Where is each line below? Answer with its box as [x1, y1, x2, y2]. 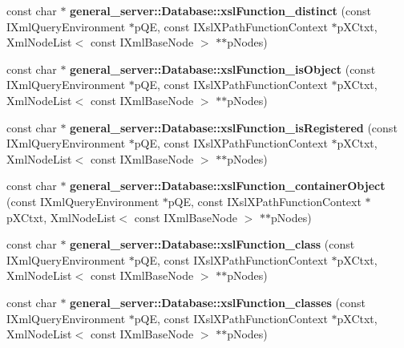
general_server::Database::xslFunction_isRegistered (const [70, 119, 398, 136]
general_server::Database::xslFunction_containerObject [70, 177, 386, 194]
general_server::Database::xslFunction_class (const [70, 236, 355, 253]
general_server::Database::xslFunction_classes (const [70, 293, 366, 310]
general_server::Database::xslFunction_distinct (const [70, 2, 371, 18]
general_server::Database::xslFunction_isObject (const [70, 60, 376, 77]
